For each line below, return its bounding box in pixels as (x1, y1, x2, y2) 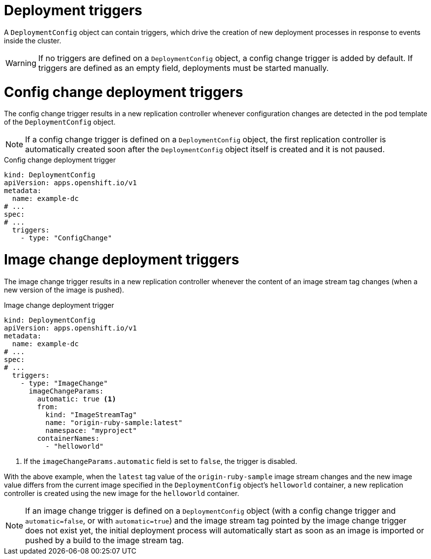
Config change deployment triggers (4, 83, 243, 100)
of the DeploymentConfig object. (4, 118, 116, 127)
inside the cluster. (4, 36, 62, 45)
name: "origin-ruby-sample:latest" (45, 418, 183, 427)
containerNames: (37, 434, 99, 442)
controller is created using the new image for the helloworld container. (4, 489, 239, 497)
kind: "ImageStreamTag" (45, 410, 137, 419)
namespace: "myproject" (45, 426, 137, 434)
